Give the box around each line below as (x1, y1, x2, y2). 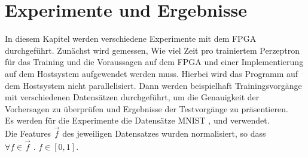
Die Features (5, 127, 51, 140)
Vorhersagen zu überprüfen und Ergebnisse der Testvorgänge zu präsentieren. (5, 102, 288, 115)
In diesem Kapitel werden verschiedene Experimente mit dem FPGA (5, 32, 257, 45)
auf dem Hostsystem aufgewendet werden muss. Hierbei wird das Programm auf (5, 67, 298, 79)
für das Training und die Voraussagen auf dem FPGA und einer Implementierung (5, 56, 304, 68)
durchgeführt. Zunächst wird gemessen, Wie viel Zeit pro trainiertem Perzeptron (5, 44, 300, 56)
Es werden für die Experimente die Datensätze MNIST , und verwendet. (5, 114, 270, 127)
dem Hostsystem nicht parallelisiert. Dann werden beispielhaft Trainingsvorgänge (5, 79, 302, 91)
